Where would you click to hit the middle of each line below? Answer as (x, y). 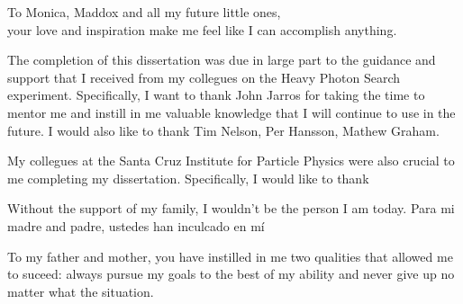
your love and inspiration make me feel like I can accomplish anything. (202, 29)
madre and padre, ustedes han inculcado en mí (136, 225)
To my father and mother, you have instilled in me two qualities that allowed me (230, 256)
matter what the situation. (81, 291)
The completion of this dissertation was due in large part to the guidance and (222, 60)
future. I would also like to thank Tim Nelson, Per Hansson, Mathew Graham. (223, 130)
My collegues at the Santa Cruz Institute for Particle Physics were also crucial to (231, 161)
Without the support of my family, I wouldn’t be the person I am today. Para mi (231, 208)
